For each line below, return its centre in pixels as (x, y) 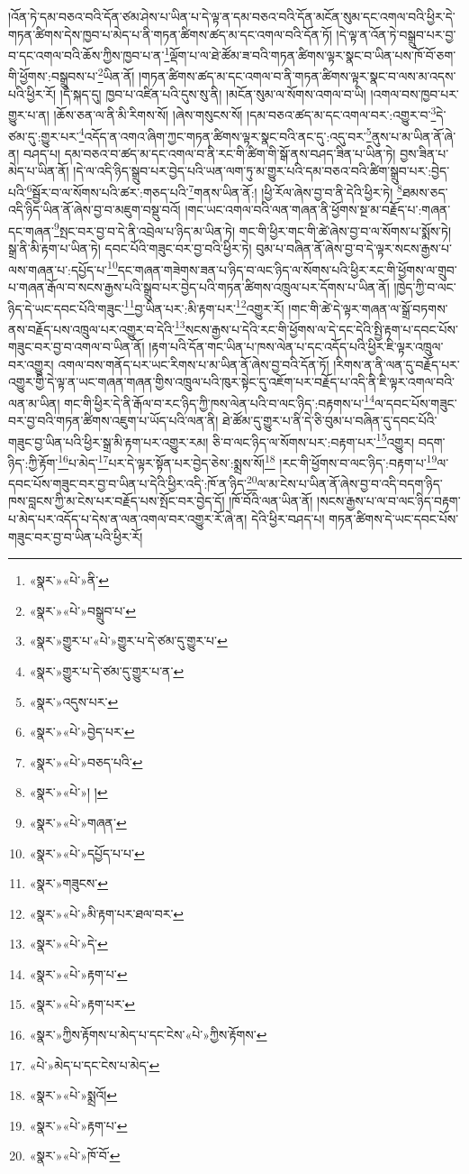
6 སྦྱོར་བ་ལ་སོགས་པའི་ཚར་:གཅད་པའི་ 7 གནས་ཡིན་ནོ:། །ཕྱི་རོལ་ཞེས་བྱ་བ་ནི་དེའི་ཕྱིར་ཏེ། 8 (214, 190)
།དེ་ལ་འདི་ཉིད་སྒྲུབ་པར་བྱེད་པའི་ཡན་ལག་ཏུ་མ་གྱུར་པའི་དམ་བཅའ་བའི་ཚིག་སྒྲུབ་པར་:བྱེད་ (262, 171)
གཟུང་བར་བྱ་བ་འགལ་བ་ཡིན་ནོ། (77, 346)
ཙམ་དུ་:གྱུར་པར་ (44, 136)
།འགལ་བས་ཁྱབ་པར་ (415, 93)
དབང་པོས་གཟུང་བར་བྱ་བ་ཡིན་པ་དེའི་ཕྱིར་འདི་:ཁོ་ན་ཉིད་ (127, 483)
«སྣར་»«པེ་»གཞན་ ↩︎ (78, 822)
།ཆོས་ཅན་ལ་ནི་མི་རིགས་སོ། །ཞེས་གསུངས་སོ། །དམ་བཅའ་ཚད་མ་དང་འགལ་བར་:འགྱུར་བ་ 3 (245, 113)
